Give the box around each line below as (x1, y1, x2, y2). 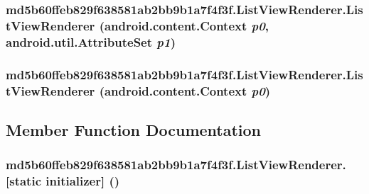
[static (6, 172, 41, 190)
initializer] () (46, 172, 120, 190)
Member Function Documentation (6, 118, 262, 140)
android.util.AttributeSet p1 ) (6, 33, 176, 50)
